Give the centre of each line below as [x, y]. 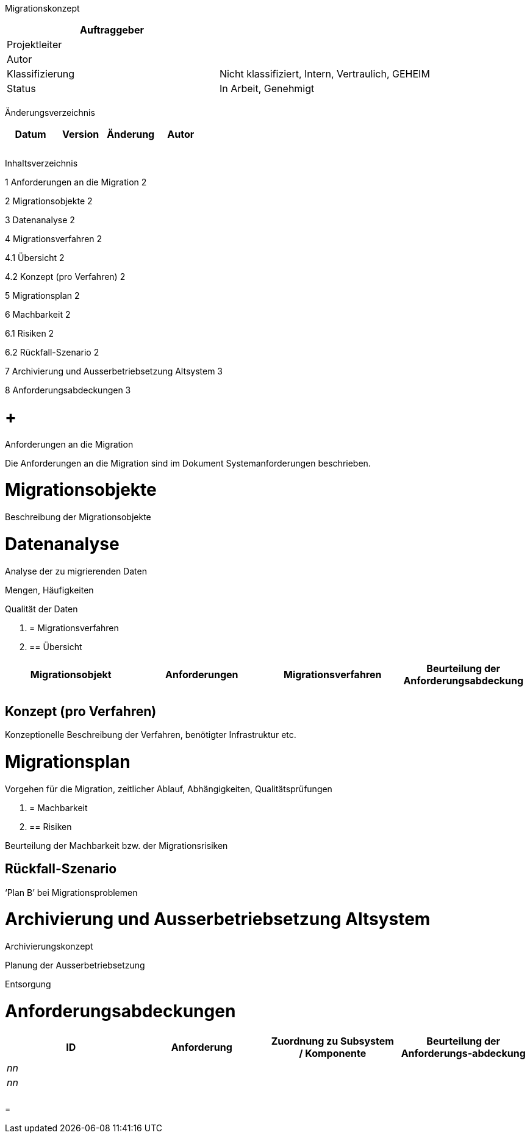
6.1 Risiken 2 [30, 333]
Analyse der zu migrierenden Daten [76, 571]
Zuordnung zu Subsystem [332, 1041]
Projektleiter [34, 45]
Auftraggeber [112, 30]
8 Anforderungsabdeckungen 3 [68, 390]
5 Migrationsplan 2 [42, 295]
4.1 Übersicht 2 [35, 258]
